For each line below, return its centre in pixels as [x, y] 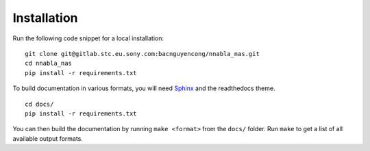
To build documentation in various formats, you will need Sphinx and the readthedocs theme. [144, 88]
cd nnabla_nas [48, 64]
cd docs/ [39, 104]
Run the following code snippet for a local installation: [88, 38]
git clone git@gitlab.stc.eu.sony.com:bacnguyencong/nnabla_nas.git [142, 54]
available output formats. [48, 138]
